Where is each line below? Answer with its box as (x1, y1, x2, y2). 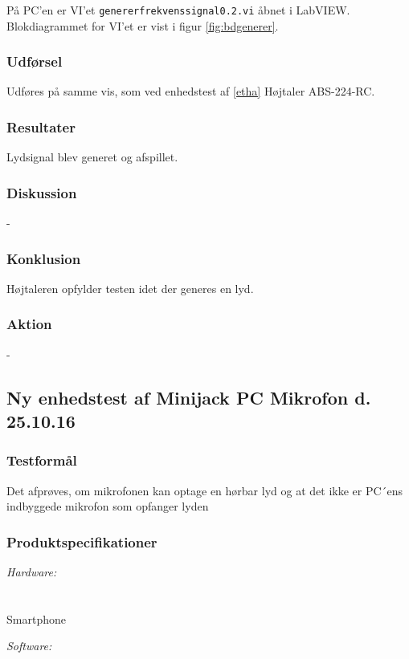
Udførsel (6, 51, 63, 71)
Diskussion (6, 182, 77, 202)
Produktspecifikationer (6, 531, 157, 551)
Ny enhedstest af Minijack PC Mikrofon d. (6, 384, 371, 409)
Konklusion (6, 248, 81, 268)
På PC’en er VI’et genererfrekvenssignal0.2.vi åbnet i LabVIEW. (6, 2, 350, 18)
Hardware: (6, 563, 57, 580)
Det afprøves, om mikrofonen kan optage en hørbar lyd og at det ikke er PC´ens (6, 482, 403, 498)
